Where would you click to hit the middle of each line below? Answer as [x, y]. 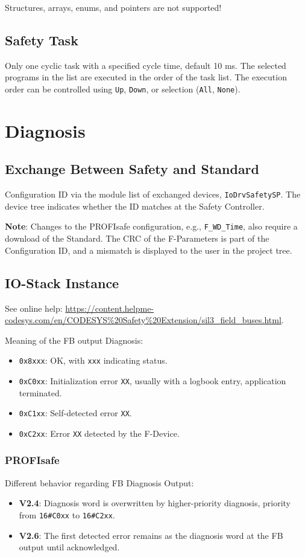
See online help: [34, 308]
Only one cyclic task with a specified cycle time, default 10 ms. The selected [146, 65]
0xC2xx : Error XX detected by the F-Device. [99, 433]
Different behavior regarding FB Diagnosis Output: [99, 482]
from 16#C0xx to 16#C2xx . [67, 514]
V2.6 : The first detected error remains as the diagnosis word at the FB [151, 535]
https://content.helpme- [110, 308]
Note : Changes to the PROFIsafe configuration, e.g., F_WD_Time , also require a [151, 226]
